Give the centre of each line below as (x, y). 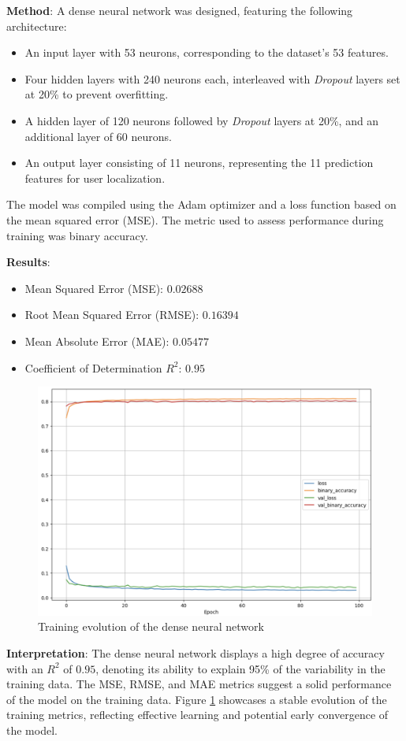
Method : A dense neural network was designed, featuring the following (180, 10)
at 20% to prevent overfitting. (97, 94)
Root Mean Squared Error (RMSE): (112, 315)
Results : (28, 262)
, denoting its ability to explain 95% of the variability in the (240, 668)
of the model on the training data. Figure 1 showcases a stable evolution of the (197, 699)
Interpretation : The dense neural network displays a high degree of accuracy (196, 652)
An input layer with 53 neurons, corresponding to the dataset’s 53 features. (207, 52)
